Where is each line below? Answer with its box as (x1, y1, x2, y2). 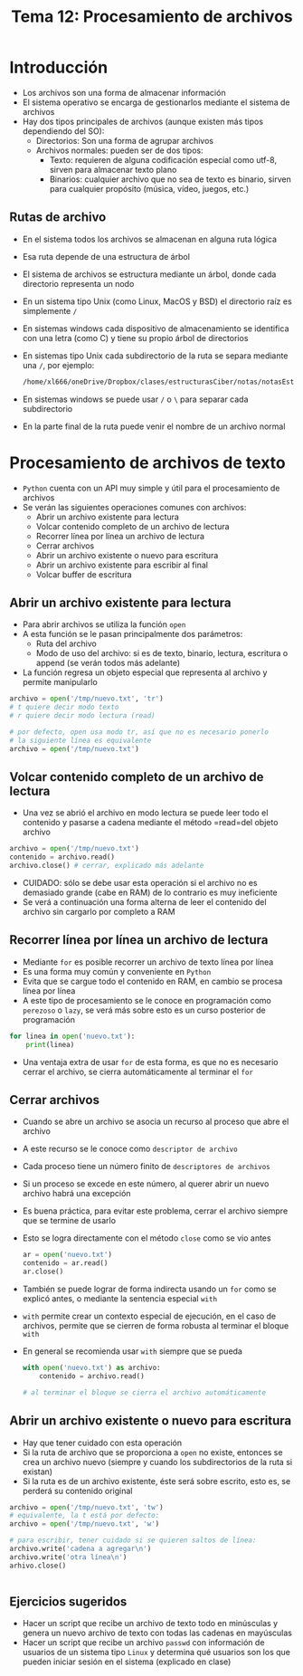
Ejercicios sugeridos (9, 1595, 128, 1610)
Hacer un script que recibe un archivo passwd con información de (22, 1637, 265, 1648)
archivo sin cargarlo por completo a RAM (22, 907, 175, 918)
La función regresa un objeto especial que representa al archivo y (22, 667, 268, 678)
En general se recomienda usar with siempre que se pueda (22, 1346, 242, 1357)
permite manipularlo (22, 677, 98, 688)
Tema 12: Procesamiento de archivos (10, 6, 294, 27)
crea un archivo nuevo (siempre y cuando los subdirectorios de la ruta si (22, 1456, 292, 1467)
